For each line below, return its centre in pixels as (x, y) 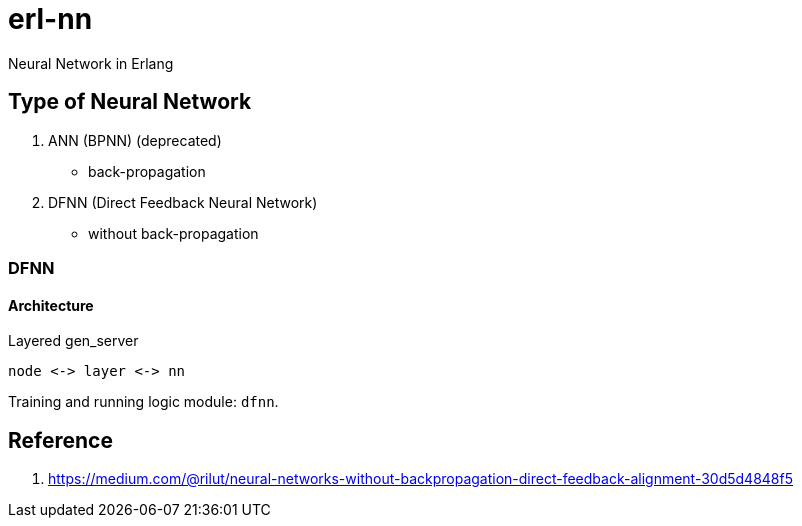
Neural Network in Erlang (91, 63)
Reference (60, 440)
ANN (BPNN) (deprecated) (135, 140)
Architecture (51, 305)
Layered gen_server (73, 341)
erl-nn (50, 19)
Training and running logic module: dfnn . (143, 402)
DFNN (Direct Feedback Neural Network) (183, 202)
